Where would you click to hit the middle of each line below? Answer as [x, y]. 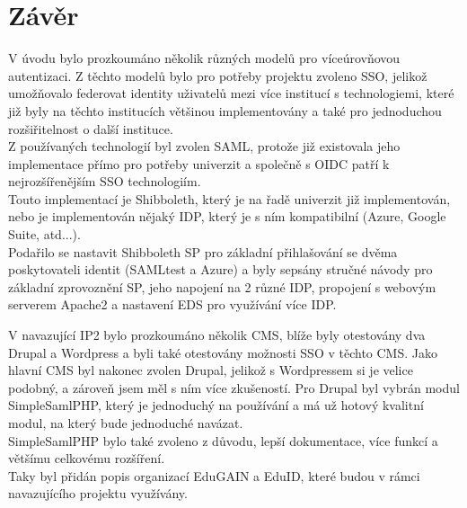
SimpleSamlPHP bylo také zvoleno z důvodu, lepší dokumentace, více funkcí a [223, 440]
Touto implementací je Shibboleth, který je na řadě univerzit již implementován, [229, 198]
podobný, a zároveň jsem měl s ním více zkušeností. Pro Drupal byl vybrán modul [234, 387]
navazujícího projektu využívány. [98, 493]
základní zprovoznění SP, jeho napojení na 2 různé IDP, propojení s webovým [222, 286]
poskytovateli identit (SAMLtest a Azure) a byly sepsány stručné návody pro [220, 269]
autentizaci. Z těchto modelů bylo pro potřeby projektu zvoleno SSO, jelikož [218, 75]
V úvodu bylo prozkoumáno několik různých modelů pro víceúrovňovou [204, 58]
